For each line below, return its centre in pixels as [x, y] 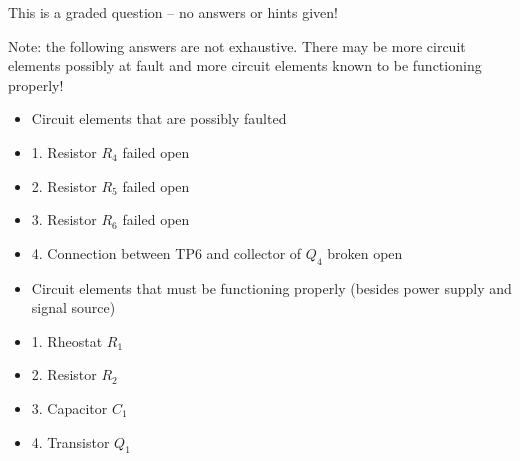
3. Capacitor [69, 407]
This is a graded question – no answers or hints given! [173, 12]
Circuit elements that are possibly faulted [159, 118]
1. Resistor [64, 151]
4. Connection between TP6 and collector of [166, 252]
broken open [365, 252]
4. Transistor [70, 441]
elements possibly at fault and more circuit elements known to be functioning [245, 65]
